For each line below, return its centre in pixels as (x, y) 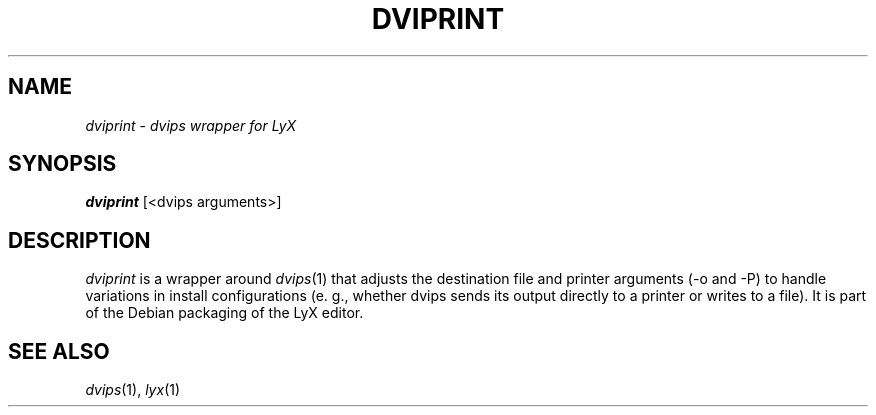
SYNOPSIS (62, 164)
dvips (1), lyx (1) (133, 390)
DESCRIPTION (79, 240)
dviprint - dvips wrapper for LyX (191, 125)
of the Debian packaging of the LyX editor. (224, 313)
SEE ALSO (59, 351)
